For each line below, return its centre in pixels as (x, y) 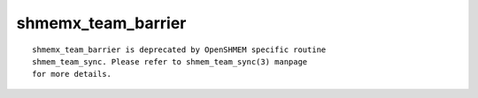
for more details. (72, 74)
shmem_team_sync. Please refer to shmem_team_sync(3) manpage (170, 61)
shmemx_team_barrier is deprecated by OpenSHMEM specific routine (179, 49)
